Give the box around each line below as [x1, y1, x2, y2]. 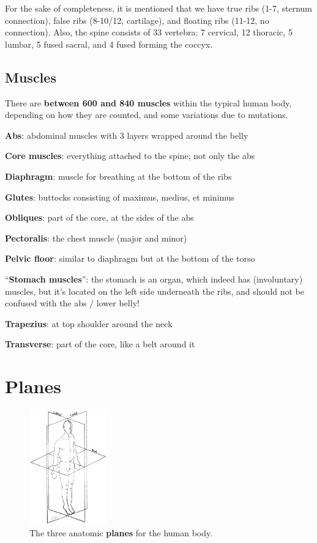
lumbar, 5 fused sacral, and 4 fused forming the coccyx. [5, 37, 213, 50]
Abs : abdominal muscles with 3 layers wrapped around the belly [5, 128, 248, 141]
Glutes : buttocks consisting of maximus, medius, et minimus [5, 190, 235, 203]
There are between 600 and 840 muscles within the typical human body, [5, 96, 292, 109]
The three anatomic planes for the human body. [29, 526, 213, 539]
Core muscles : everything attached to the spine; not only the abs [5, 149, 255, 162]
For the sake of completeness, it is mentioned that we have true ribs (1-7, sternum [5, 2, 313, 14]
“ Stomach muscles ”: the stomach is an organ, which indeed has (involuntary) [5, 272, 303, 285]
